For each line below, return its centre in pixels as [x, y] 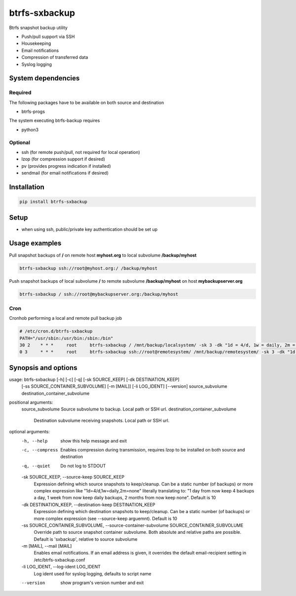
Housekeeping [36, 43]
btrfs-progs [33, 112]
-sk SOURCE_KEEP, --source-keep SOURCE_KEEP [73, 477]
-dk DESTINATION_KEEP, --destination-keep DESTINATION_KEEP [88, 504]
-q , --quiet [36, 466]
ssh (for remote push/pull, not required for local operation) [81, 152]
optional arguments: [30, 432]
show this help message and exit [93, 441]
